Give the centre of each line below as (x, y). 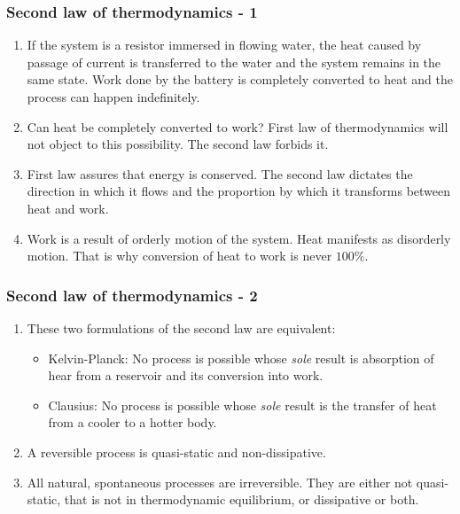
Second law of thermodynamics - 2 (132, 295)
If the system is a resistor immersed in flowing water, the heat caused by (224, 45)
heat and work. (68, 208)
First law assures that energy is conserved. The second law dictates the (220, 173)
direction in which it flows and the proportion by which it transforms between (239, 191)
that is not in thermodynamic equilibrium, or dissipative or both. (242, 499)
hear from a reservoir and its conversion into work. (186, 375)
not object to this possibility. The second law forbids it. (178, 144)
